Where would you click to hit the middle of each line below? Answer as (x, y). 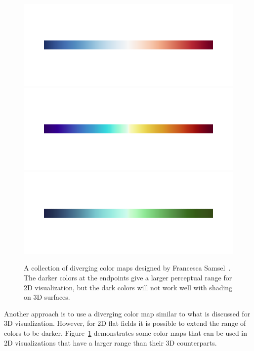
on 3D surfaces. (47, 297)
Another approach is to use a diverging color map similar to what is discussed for (127, 313)
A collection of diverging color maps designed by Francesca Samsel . (127, 268)
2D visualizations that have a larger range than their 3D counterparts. (110, 342)
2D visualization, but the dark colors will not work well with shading (128, 287)
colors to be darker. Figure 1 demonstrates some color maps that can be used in (126, 332)
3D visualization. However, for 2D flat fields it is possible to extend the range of (125, 323)
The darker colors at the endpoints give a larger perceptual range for (128, 277)
